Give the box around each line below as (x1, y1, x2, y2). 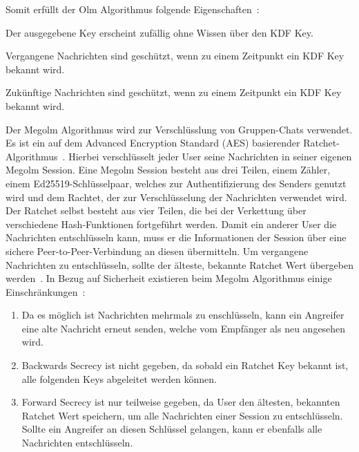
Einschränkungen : (6, 284, 86, 299)
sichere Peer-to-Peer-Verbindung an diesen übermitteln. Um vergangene (6, 243, 309, 258)
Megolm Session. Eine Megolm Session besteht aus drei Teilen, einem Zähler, (6, 162, 331, 177)
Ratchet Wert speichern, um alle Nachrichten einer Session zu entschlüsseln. (21, 408, 343, 422)
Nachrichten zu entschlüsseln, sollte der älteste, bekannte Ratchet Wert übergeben (6, 257, 353, 272)
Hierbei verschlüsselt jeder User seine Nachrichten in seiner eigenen (68, 149, 352, 163)
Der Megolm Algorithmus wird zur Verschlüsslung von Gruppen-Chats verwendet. (6, 122, 353, 136)
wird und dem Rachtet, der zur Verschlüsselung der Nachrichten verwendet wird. (6, 189, 347, 204)
